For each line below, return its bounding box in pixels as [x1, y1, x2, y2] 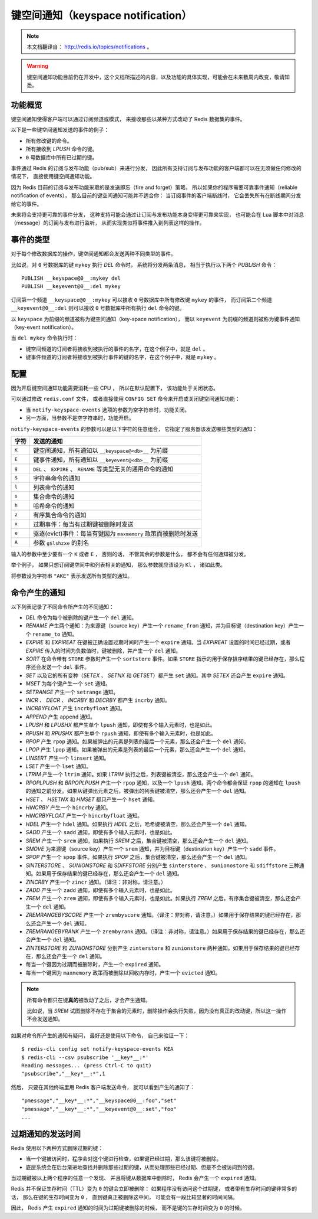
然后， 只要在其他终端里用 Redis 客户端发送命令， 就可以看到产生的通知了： [11, 1083, 196, 1090]
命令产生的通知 [11, 587, 65, 597]
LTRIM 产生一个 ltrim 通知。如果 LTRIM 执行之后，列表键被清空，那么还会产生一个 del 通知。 [25, 771, 256, 778]
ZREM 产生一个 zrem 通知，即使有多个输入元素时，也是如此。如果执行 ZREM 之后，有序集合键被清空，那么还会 [25, 895, 296, 902]
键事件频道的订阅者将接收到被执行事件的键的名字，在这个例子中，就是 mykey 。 [25, 354, 220, 361]
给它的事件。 [11, 200, 42, 207]
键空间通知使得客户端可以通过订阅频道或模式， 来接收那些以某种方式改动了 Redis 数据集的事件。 [11, 116, 246, 123]
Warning [26, 63, 48, 70]
